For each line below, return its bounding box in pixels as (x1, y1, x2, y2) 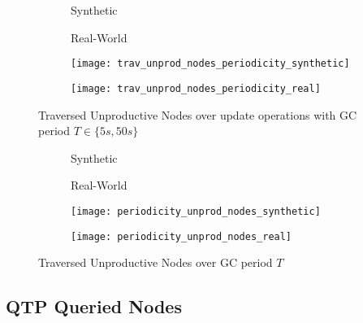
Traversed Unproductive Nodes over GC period (38, 254, 273, 271)
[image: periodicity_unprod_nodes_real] (71, 230, 292, 242)
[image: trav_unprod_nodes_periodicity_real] (71, 82, 321, 94)
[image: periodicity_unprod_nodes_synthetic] (71, 205, 321, 217)
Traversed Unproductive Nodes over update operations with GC (38, 106, 357, 123)
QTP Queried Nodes (6, 294, 182, 319)
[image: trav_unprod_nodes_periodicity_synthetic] (71, 58, 350, 70)
